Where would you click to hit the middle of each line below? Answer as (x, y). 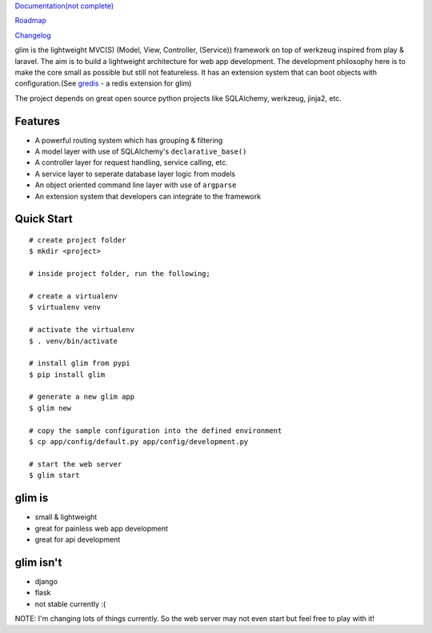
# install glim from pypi (80, 363)
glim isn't (38, 562)
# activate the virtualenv (82, 330)
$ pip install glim (67, 375)
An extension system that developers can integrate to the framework (148, 196)
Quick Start (44, 219)
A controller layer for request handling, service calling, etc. (131, 162)
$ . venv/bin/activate (74, 341)
